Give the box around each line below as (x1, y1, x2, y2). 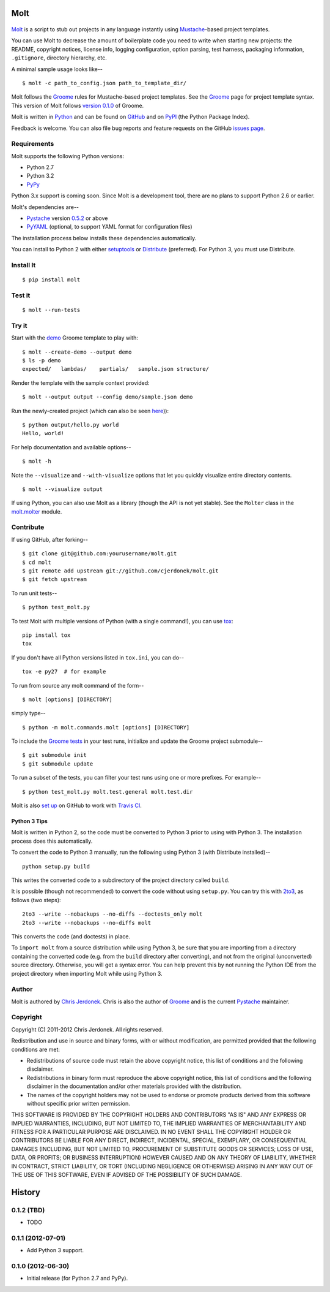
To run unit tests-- (11, 589, 57, 597)
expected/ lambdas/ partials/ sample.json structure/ (22, 365, 209, 373)
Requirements (11, 140, 54, 148)
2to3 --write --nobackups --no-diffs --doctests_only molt (22, 911, 203, 918)
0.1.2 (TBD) (11, 1206, 45, 1214)
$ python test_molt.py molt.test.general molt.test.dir (22, 788, 193, 795)
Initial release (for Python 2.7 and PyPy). (26, 1275, 128, 1282)
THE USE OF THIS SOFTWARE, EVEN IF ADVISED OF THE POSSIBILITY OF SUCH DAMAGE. (11, 1171, 243, 1179)
